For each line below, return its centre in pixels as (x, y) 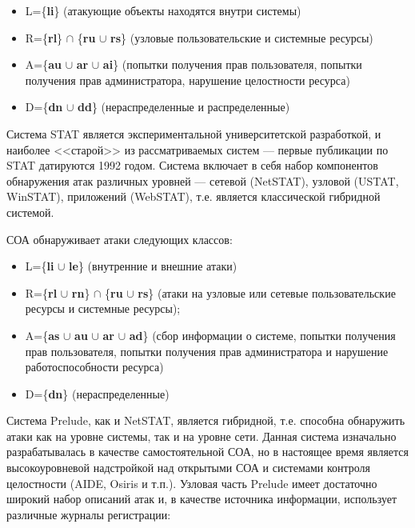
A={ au (43, 64)
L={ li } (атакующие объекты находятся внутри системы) (163, 10)
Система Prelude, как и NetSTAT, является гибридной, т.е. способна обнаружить (206, 420)
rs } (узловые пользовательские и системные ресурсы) (242, 37)
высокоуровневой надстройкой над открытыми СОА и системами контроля (189, 468)
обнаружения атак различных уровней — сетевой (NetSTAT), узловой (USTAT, (203, 180)
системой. (30, 212)
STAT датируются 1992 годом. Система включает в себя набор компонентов (192, 165)
